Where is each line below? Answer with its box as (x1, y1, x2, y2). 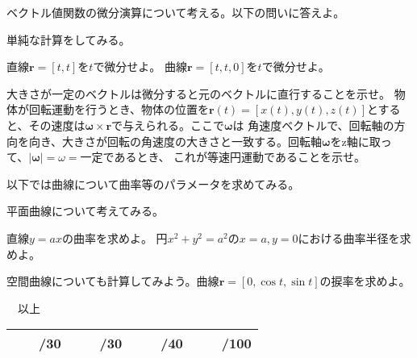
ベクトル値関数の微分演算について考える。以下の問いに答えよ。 (6, 4, 345, 20)
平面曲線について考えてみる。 (6, 202, 164, 219)
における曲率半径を (298, 229, 400, 246)
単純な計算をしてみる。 (6, 31, 131, 48)
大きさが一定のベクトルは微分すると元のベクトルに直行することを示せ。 (6, 85, 390, 102)
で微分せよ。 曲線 (93, 58, 188, 75)
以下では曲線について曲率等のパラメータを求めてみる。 (6, 175, 300, 192)
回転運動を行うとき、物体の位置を (28, 101, 210, 118)
